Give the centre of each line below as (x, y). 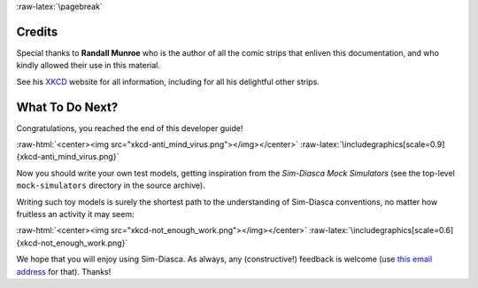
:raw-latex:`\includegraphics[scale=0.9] (372, 144)
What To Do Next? (67, 107)
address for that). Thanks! (64, 271)
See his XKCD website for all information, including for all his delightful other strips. (168, 82)
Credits (37, 31)
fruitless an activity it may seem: (75, 214)
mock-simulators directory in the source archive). (111, 185)
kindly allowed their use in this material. (89, 66)
